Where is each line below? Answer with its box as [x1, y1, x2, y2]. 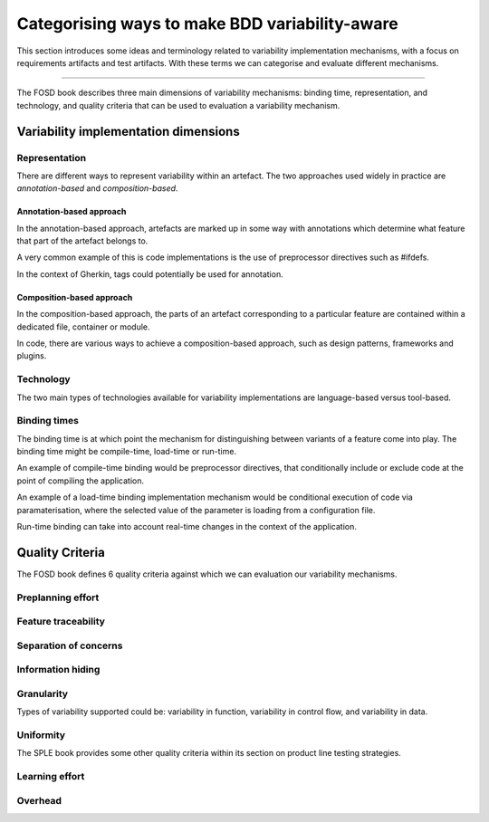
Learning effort [16, 770, 85, 783]
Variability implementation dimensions [16, 123, 240, 139]
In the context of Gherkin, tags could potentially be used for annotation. [16, 268, 284, 280]
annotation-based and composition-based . [16, 183, 178, 194]
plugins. [16, 350, 47, 361]
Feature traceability [16, 616, 106, 628]
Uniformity [16, 729, 66, 741]
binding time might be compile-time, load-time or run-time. [16, 446, 237, 457]
